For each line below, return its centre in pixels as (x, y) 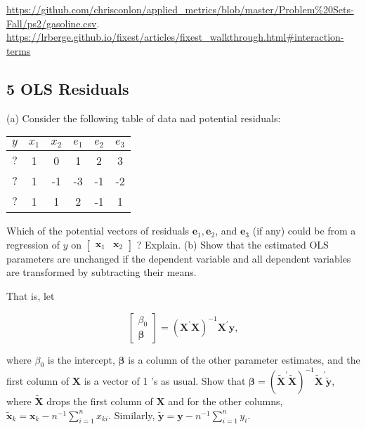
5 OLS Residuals (68, 88)
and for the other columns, (226, 401)
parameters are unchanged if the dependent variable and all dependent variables (179, 258)
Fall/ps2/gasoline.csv (52, 23)
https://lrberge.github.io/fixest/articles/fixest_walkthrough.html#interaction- (175, 37)
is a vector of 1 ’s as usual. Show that (165, 380)
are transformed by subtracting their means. (102, 272)
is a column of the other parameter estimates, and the (244, 359)
